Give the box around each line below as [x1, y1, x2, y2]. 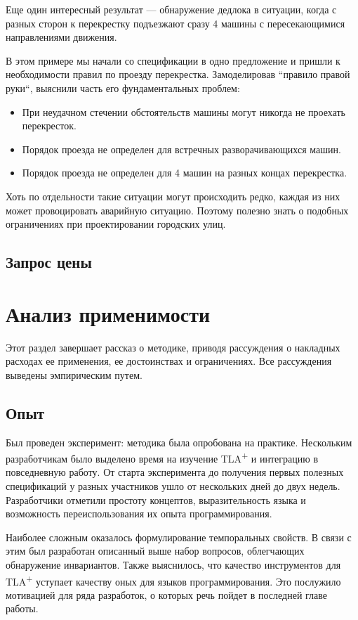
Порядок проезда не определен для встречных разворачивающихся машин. [22, 141, 341, 156]
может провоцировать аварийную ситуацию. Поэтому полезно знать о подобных [6, 202, 349, 217]
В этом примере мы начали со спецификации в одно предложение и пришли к [6, 53, 340, 67]
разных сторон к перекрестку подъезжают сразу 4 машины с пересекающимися [6, 15, 345, 30]
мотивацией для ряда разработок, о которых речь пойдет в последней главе [6, 587, 328, 602]
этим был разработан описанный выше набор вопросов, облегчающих [6, 543, 305, 558]
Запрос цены [6, 251, 92, 273]
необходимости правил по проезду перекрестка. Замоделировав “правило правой [6, 67, 350, 82]
